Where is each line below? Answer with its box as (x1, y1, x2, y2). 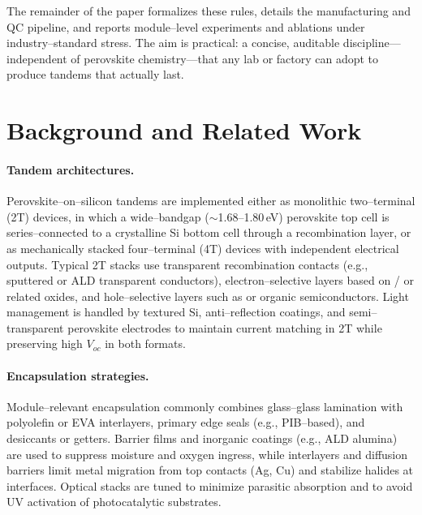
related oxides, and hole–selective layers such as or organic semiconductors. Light (6, 287, 409, 304)
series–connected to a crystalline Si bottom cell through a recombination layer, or (6, 224, 411, 241)
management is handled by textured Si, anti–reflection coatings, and (6, 303, 346, 320)
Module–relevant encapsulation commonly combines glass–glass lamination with (6, 397, 403, 414)
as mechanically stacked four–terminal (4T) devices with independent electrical (6, 239, 399, 256)
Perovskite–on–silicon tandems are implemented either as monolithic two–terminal (6, 192, 416, 209)
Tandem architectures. (6, 161, 135, 178)
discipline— (342, 34, 401, 51)
